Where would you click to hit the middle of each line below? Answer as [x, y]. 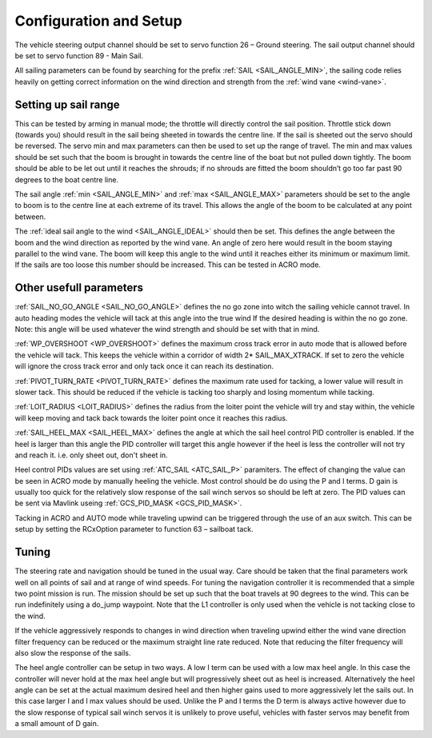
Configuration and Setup [99, 21]
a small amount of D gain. [57, 724]
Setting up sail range [67, 104]
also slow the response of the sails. [73, 652]
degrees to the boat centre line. [67, 179]
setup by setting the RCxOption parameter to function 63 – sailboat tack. [134, 529]
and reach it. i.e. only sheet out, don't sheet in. [91, 455]
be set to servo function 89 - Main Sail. [79, 55]
